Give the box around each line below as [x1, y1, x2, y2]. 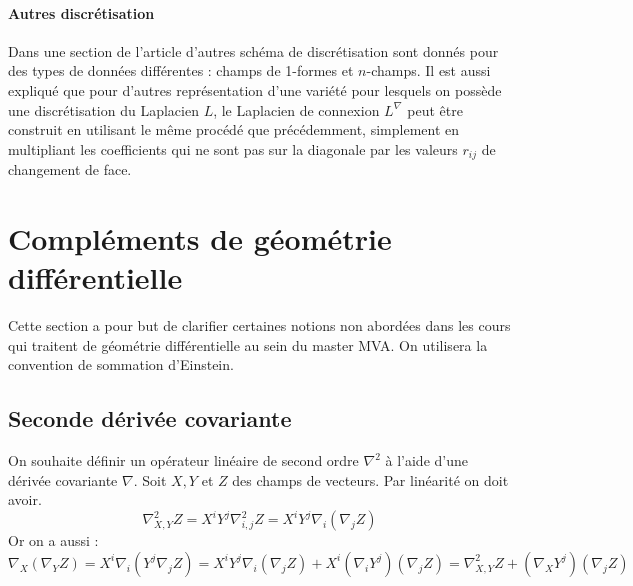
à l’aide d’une [385, 450, 468, 471]
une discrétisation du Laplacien [8, 99, 199, 120]
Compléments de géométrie [8, 218, 392, 258]
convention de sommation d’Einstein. [8, 354, 234, 375]
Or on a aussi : [8, 530, 99, 551]
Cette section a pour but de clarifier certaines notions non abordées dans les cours [8, 315, 511, 336]
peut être [407, 99, 463, 120]
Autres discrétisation [8, 2, 155, 23]
